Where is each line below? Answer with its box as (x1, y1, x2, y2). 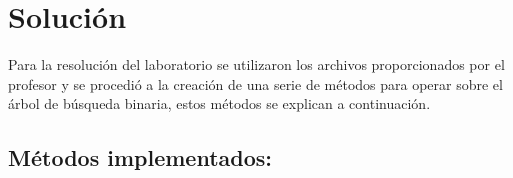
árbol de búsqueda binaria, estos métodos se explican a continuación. (8, 93, 431, 114)
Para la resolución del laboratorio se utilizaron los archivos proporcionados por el (8, 54, 505, 75)
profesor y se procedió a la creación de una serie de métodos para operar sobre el (8, 73, 503, 94)
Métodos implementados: (8, 142, 272, 173)
